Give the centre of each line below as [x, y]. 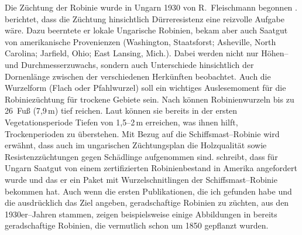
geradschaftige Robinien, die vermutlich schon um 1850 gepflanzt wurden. [137, 225]
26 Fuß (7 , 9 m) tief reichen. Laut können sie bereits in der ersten [121, 110]
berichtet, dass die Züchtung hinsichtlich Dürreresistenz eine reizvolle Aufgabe [145, 18]
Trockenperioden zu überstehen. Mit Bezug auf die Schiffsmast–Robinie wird [142, 133]
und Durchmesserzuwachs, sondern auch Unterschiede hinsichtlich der [129, 64]
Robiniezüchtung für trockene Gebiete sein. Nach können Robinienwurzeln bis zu [150, 99]
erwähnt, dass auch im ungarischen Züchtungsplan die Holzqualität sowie [136, 145]
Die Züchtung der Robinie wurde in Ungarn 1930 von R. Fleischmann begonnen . [151, 7]
